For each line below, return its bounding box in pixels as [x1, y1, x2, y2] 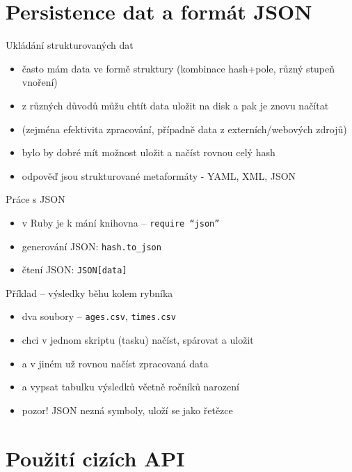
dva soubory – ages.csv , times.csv [22, 309, 176, 323]
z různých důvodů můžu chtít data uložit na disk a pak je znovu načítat [22, 98, 329, 112]
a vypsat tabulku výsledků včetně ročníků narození [22, 379, 239, 394]
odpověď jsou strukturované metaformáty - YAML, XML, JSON [22, 168, 296, 183]
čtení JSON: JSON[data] [22, 262, 127, 277]
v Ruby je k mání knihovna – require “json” [22, 215, 220, 229]
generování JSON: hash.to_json [22, 238, 161, 253]
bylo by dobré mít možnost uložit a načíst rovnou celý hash [22, 145, 275, 160]
